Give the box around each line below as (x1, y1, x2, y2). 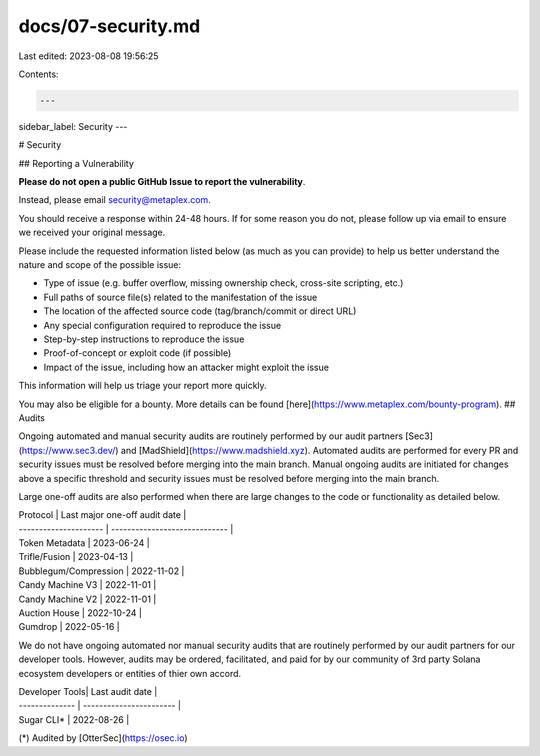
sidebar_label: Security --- (18, 120, 128, 132)
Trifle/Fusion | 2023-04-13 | (18, 551, 134, 563)
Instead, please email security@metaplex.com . (18, 194, 212, 206)
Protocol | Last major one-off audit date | (18, 509, 187, 521)
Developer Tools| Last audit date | (18, 685, 158, 697)
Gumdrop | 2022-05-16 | (18, 621, 120, 633)
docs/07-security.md (18, 15, 201, 37)
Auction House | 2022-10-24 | (18, 607, 143, 619)
